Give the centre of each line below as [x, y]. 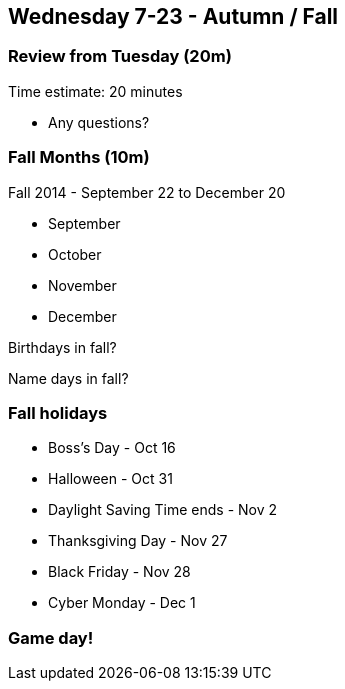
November [82, 285]
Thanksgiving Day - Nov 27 [138, 541]
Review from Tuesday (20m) [120, 56]
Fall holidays [58, 412]
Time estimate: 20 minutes [95, 91]
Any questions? [99, 122]
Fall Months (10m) [79, 157]
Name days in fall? [68, 378]
